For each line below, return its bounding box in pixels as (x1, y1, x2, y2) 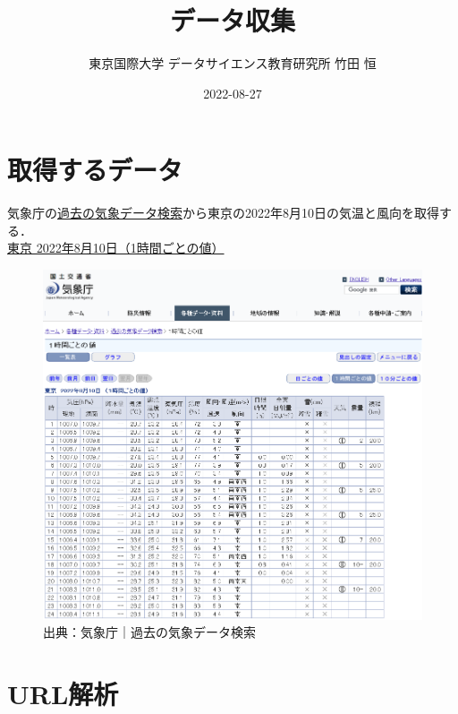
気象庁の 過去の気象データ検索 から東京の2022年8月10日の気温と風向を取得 (7, 203, 439, 222)
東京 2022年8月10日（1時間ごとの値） (7, 238, 225, 257)
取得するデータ (7, 151, 183, 188)
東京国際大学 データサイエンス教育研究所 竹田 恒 (89, 54, 377, 73)
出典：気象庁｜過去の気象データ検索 (43, 623, 256, 641)
